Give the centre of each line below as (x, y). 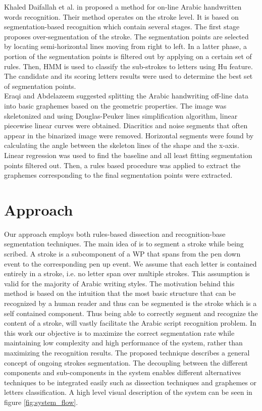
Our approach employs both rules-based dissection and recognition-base (115, 234)
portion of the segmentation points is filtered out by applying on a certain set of (128, 56)
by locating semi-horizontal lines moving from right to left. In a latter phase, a (126, 46)
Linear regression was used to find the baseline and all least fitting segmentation (128, 155)
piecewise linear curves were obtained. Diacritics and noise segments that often (126, 125)
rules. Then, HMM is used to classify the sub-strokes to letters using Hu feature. (128, 66)
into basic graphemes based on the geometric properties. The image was (115, 105)
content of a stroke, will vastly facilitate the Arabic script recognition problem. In (130, 323)
